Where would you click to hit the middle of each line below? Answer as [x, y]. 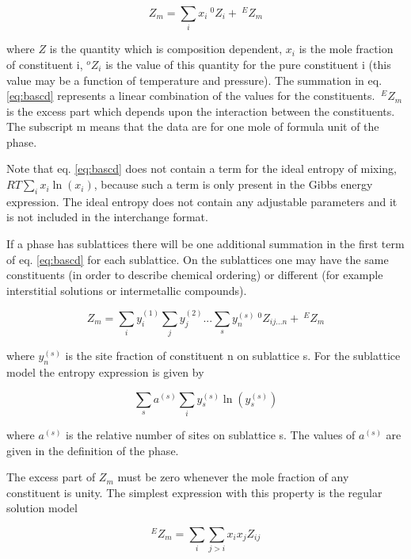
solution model [42, 508]
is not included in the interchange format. [107, 217]
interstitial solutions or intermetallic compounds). [127, 290]
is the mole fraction [346, 49]
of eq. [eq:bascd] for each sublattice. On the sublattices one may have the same [198, 259]
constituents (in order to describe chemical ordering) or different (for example [195, 275]
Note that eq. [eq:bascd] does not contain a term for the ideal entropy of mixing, [202, 168]
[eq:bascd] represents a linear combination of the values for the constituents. [191, 96]
